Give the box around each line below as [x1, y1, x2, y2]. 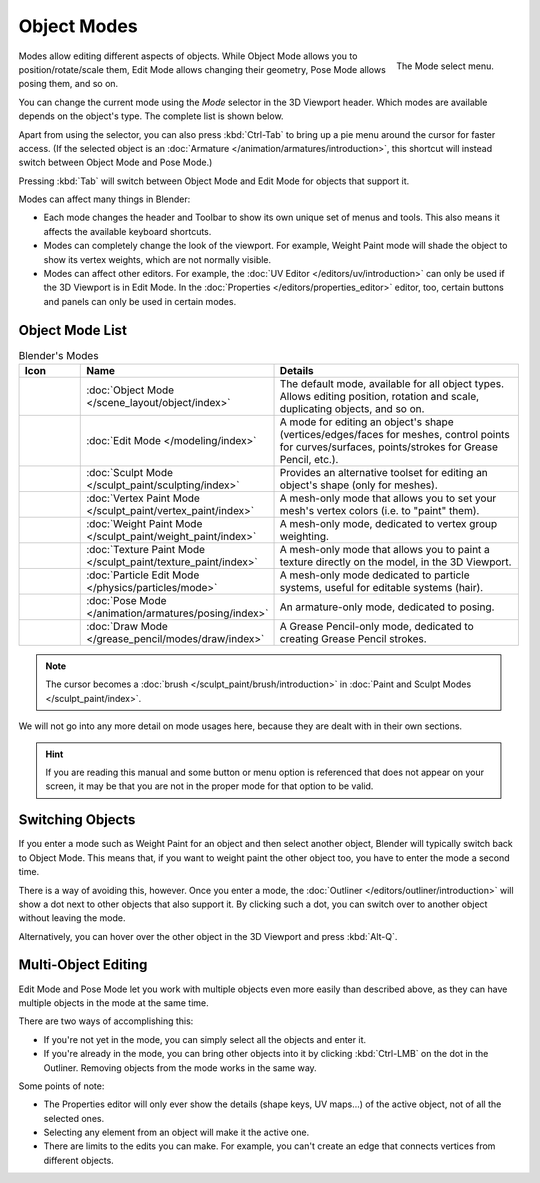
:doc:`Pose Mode [86, 594, 167, 608]
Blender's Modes [18, 348, 99, 362]
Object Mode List [18, 321, 127, 339]
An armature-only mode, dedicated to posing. [279, 600, 495, 614]
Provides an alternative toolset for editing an [279, 466, 489, 480]
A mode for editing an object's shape [279, 415, 454, 429]
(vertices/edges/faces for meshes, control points [279, 428, 510, 442]
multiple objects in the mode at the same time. [18, 996, 209, 1009]
